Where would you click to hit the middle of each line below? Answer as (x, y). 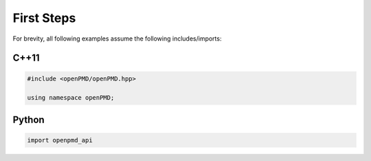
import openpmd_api (60, 140)
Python (29, 119)
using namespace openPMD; (71, 98)
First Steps (44, 18)
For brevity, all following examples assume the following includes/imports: (117, 39)
